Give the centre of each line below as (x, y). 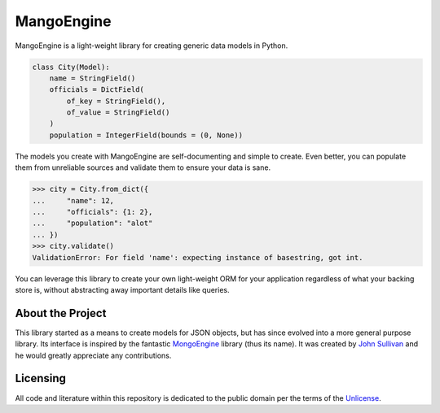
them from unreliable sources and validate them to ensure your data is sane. (143, 167)
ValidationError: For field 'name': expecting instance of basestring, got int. (198, 257)
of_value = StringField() (118, 113)
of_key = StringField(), (116, 101)
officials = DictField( (97, 90)
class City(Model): (71, 67)
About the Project (61, 313)
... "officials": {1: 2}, (92, 212)
